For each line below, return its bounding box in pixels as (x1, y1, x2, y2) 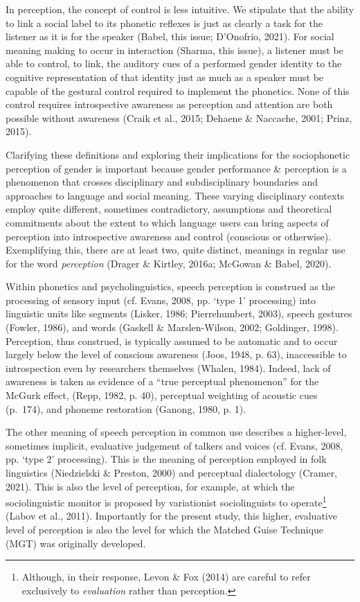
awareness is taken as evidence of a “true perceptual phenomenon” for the (6, 374, 319, 389)
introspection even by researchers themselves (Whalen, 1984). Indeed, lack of (6, 360, 331, 375)
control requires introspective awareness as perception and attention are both (6, 97, 333, 112)
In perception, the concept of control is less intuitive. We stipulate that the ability (6, 2, 354, 16)
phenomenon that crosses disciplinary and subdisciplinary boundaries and (6, 175, 318, 189)
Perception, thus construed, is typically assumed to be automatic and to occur (6, 333, 338, 348)
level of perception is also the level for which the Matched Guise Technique (6, 522, 323, 537)
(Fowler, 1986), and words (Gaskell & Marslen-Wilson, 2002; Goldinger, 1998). (6, 320, 339, 335)
